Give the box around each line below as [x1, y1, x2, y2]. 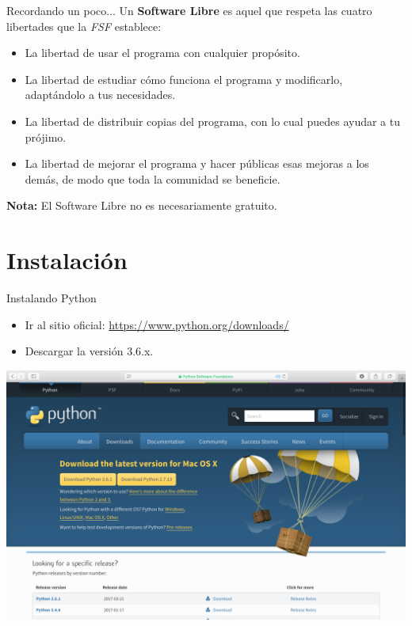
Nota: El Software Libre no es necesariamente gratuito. [6, 197, 277, 214]
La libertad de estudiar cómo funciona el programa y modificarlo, [25, 70, 343, 87]
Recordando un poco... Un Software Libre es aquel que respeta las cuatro [6, 2, 372, 18]
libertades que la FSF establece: [6, 17, 162, 34]
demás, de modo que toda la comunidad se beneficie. [25, 170, 280, 187]
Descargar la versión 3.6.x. [25, 343, 154, 359]
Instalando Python [6, 290, 97, 306]
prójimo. [25, 128, 67, 145]
